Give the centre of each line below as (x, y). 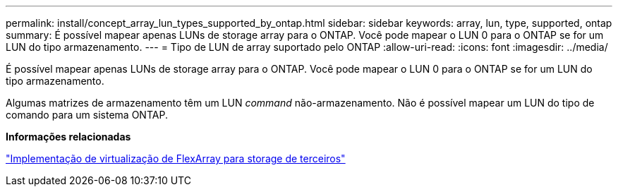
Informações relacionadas (68, 137)
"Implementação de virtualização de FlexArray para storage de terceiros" (176, 158)
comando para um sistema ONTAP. (87, 115)
